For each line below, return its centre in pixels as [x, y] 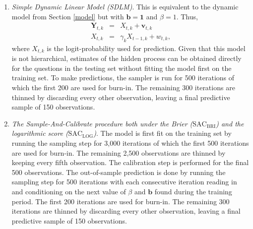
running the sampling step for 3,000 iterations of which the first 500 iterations [130, 143]
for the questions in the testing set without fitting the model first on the [122, 68]
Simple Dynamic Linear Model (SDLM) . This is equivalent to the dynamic [125, 6]
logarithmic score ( [40, 133]
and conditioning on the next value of [69, 192]
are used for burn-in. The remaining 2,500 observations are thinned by [119, 152]
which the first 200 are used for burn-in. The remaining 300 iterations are [123, 87]
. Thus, [187, 16]
